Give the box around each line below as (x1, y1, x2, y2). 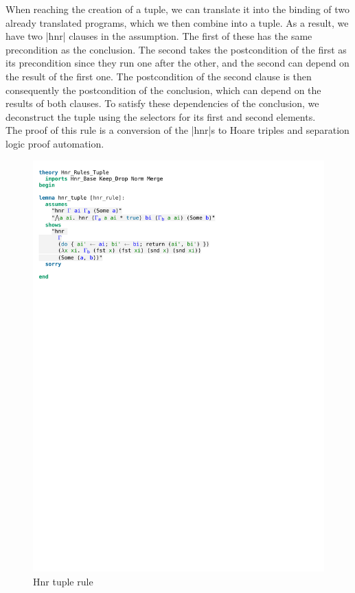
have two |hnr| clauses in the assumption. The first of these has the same (5, 29, 312, 43)
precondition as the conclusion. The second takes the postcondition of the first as (5, 42, 347, 56)
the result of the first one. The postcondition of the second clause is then (5, 69, 312, 83)
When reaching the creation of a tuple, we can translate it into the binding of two (5, 2, 350, 16)
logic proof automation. (5, 136, 104, 150)
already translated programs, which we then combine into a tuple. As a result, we (5, 15, 349, 30)
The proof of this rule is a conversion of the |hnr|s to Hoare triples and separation (5, 123, 350, 137)
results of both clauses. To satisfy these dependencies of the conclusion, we (5, 96, 319, 111)
